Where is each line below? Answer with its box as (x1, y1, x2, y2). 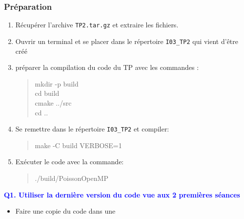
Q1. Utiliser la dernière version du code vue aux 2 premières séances (4, 189, 240, 199)
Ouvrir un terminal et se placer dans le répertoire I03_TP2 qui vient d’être (15, 36, 239, 46)
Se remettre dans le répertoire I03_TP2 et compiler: (15, 124, 169, 134)
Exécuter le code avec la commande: (15, 156, 124, 167)
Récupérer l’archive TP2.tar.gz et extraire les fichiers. (15, 20, 179, 30)
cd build (35, 88, 60, 98)
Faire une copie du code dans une (15, 206, 116, 216)
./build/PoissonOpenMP (35, 173, 108, 183)
